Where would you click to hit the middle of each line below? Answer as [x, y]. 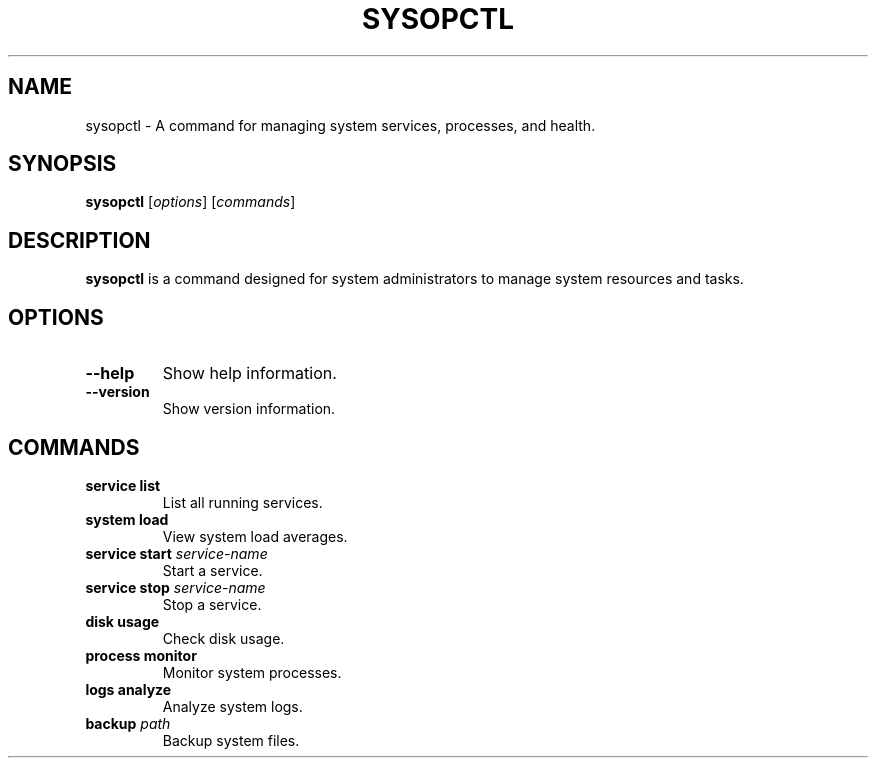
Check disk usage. [223, 638]
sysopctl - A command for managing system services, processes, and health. [340, 125]
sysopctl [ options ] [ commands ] [190, 202]
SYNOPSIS [62, 164]
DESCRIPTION [79, 240]
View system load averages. [255, 536]
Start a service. [212, 570]
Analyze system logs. [232, 706]
